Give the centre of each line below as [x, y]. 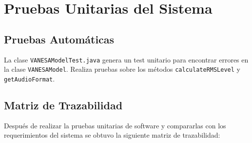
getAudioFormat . [29, 78]
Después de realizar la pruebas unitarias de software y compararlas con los [115, 125]
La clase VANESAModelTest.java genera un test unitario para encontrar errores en [126, 59]
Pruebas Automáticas [59, 39]
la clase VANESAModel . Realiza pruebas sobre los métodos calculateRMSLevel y [122, 69]
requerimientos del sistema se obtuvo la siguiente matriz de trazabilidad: [112, 135]
